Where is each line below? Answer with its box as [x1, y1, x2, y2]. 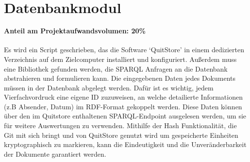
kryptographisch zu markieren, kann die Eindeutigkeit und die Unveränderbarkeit [4, 139, 247, 149]
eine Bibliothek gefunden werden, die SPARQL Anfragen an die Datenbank [4, 63, 228, 74]
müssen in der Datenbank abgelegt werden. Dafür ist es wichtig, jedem [4, 82, 214, 92]
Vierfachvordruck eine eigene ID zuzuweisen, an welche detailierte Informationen [4, 92, 243, 102]
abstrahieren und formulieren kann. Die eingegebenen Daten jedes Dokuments [4, 73, 235, 83]
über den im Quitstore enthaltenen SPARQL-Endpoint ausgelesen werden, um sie [4, 111, 246, 121]
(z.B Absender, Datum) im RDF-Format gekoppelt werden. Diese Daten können [4, 101, 242, 111]
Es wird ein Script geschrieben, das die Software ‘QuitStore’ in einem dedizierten [4, 44, 244, 55]
